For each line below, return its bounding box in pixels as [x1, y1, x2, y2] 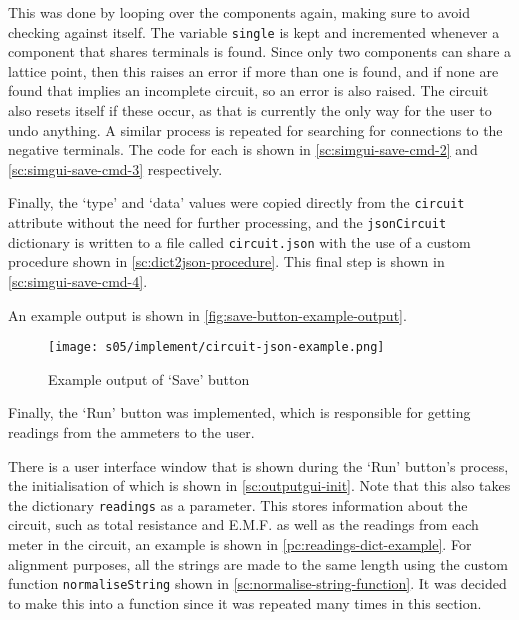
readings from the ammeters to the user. [8, 422, 255, 442]
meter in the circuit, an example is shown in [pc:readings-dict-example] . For [8, 534, 472, 555]
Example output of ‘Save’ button [48, 368, 250, 389]
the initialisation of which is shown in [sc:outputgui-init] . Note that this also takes [8, 475, 511, 496]
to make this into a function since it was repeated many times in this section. [8, 592, 482, 613]
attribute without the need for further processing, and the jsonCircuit [8, 212, 447, 233]
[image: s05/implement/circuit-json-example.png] [48, 340, 385, 355]
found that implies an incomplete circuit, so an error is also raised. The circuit [8, 80, 489, 101]
